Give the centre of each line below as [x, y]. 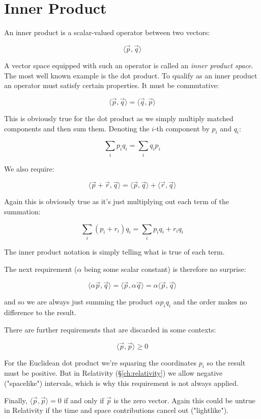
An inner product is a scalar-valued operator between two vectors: [107, 32]
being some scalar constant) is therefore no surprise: [165, 269]
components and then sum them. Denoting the [77, 128]
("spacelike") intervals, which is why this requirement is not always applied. [121, 383]
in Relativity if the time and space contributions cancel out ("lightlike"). [116, 410]
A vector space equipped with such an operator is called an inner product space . [129, 65]
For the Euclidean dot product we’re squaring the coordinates [100, 362]
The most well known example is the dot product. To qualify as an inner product [131, 75]
